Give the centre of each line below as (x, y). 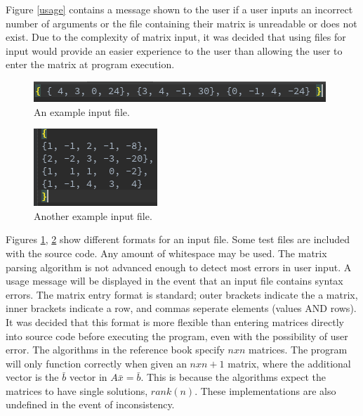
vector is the (32, 377)
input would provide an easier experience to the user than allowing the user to (174, 50)
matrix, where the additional (289, 363)
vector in (88, 377)
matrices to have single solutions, (77, 390)
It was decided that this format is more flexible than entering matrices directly (175, 321)
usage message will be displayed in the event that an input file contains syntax (174, 281)
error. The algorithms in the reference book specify (115, 350)
